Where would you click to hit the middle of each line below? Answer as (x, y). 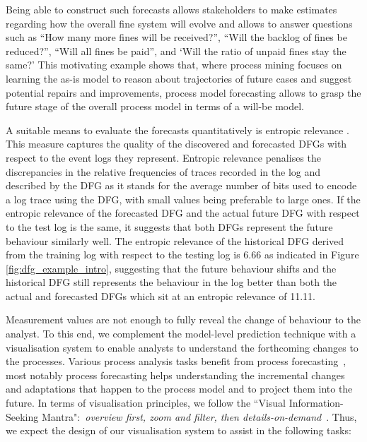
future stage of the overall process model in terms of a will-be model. (155, 106)
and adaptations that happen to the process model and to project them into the (179, 389)
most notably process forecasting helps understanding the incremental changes (175, 375)
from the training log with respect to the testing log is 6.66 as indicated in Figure (182, 255)
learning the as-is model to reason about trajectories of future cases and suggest (179, 78)
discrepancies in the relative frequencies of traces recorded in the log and (163, 171)
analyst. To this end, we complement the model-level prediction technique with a (181, 334)
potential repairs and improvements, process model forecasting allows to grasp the (183, 92)
